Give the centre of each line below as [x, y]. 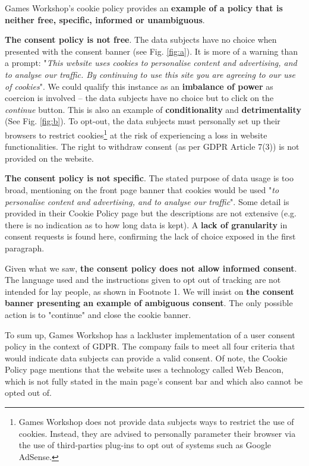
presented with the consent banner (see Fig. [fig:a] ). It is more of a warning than [152, 51]
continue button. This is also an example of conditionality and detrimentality [153, 109]
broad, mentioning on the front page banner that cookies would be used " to [142, 189]
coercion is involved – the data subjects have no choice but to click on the [139, 98]
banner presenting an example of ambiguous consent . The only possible [149, 303]
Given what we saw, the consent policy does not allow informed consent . [151, 268]
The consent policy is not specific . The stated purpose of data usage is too [149, 178]
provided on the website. [49, 158]
